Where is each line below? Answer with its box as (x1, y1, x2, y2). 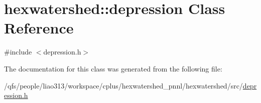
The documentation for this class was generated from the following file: (4, 63, 222, 73)
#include (4, 46, 32, 57)
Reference (4, 17, 74, 38)
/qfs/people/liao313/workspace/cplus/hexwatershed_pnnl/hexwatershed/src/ (4, 80, 243, 90)
